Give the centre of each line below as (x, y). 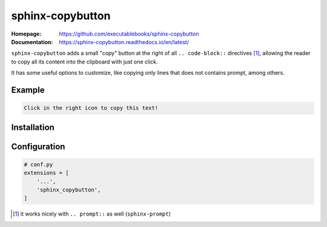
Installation (33, 127)
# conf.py (38, 164)
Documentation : (32, 42)
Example (28, 90)
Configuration (38, 146)
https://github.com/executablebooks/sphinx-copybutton (129, 34)
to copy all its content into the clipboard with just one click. (84, 62)
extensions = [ (46, 173)
